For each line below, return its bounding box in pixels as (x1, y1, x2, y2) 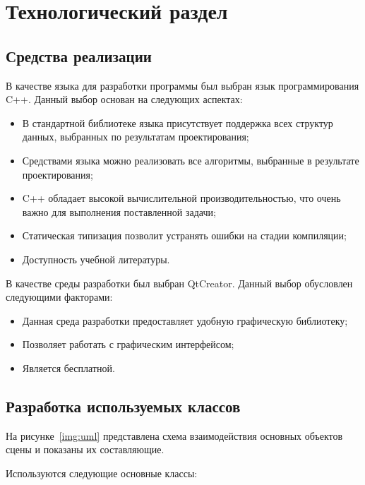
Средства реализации (6, 44, 152, 66)
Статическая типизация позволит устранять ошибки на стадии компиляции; (22, 228, 347, 243)
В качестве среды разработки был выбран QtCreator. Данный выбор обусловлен (6, 275, 353, 290)
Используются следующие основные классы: (6, 465, 198, 480)
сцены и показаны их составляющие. (6, 442, 164, 457)
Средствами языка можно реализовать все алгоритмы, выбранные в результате (22, 152, 359, 167)
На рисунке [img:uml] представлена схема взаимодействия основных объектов (6, 428, 343, 443)
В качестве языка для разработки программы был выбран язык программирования (6, 78, 359, 92)
